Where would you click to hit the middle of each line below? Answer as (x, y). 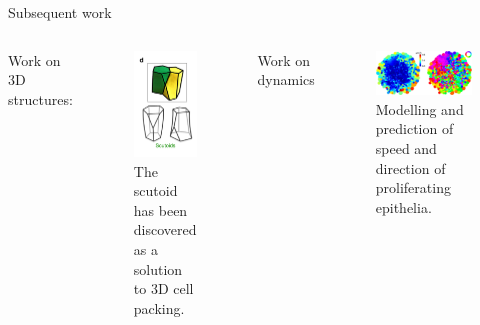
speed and (406, 147)
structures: (40, 98)
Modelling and (419, 108)
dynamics (286, 79)
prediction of (414, 128)
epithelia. (403, 206)
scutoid (155, 190)
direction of (410, 167)
